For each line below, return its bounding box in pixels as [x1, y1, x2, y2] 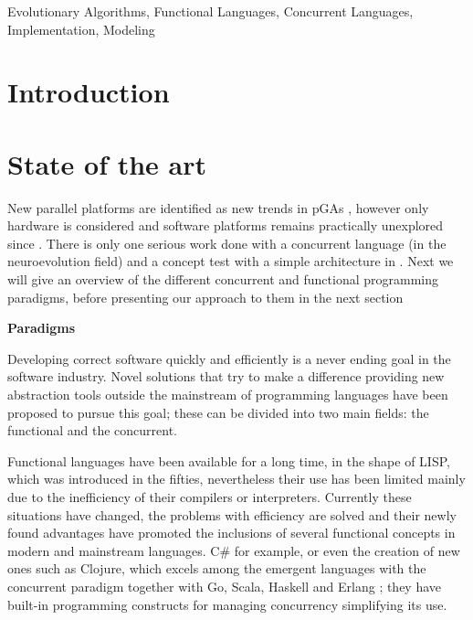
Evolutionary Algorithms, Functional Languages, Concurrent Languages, [7, 2, 414, 20]
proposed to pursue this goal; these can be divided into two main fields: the [7, 402, 429, 422]
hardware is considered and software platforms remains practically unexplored [7, 216, 444, 235]
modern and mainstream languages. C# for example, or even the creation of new [7, 540, 460, 560]
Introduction [7, 73, 170, 111]
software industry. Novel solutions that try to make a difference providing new [7, 367, 445, 386]
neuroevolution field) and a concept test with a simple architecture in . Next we [7, 251, 454, 271]
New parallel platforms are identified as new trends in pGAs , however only [7, 198, 429, 217]
